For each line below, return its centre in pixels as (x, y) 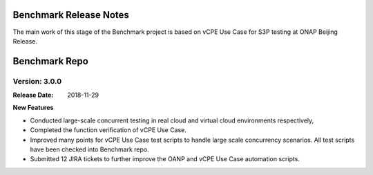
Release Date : (33, 95)
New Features (33, 108)
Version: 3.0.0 (37, 81)
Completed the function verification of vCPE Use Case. (108, 130)
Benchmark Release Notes (71, 15)
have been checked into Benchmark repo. (89, 149)
